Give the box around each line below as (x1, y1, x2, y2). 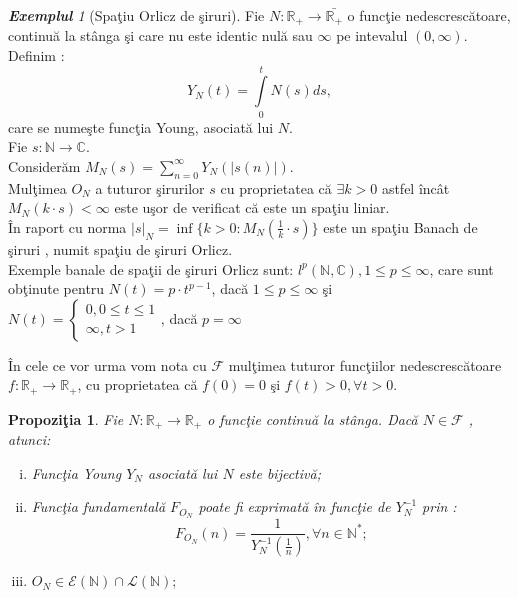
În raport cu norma (8, 216, 127, 237)
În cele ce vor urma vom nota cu (8, 354, 207, 375)
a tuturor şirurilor (95, 177, 205, 198)
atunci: (8, 429, 51, 450)
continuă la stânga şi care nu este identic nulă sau (8, 25, 313, 46)
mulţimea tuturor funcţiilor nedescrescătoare (228, 354, 502, 375)
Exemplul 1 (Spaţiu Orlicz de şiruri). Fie (8, 5, 265, 25)
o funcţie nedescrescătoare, (347, 5, 511, 25)
